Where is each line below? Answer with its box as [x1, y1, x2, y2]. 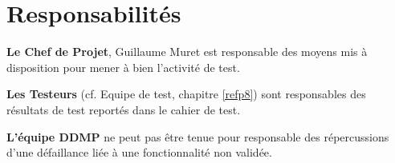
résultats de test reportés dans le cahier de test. [6, 101, 241, 117]
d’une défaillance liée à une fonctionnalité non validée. [6, 144, 272, 161]
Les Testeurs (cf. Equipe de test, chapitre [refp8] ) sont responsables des [6, 85, 366, 102]
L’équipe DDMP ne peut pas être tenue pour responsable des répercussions [6, 128, 389, 145]
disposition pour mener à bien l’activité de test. [6, 58, 240, 75]
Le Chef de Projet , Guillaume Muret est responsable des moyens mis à [6, 43, 368, 60]
